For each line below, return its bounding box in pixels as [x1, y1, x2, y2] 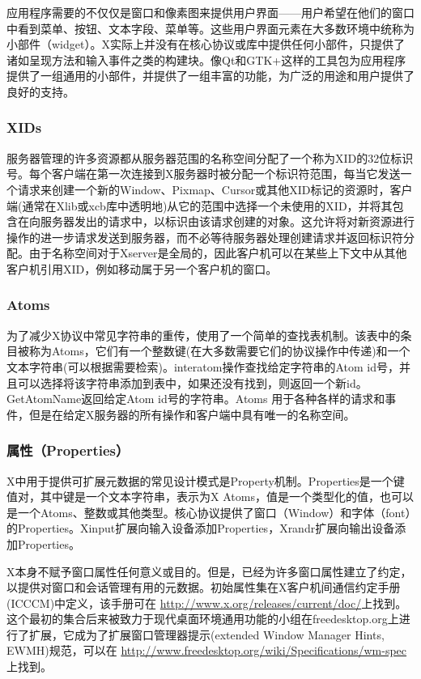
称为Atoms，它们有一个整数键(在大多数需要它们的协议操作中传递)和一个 [28, 342, 410, 359]
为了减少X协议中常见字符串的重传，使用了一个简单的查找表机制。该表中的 [6, 326, 401, 343]
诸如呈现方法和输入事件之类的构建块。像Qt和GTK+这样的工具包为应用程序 [6, 51, 406, 68]
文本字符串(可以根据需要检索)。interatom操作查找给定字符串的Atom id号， [6, 358, 399, 375]
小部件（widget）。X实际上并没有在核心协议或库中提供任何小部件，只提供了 [6, 36, 405, 53]
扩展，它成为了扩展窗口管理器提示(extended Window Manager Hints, [28, 626, 385, 643]
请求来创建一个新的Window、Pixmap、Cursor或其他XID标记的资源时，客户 [17, 180, 413, 197]
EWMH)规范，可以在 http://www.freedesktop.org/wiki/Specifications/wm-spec [6, 642, 407, 659]
